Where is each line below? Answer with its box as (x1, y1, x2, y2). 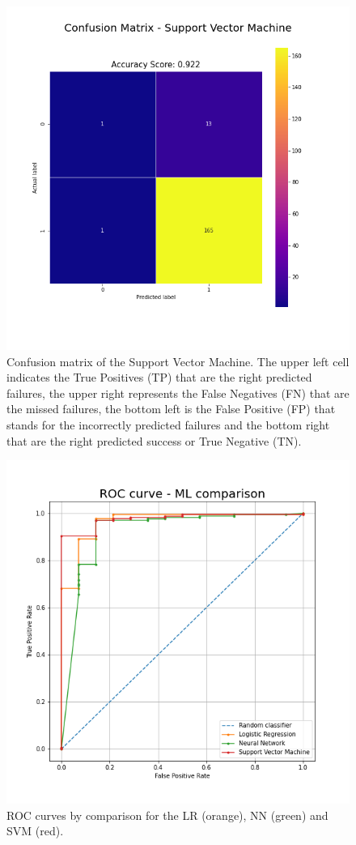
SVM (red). (6, 822, 64, 839)
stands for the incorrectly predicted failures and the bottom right (6, 416, 330, 433)
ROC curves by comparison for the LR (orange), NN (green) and (6, 806, 328, 823)
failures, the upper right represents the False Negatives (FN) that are (6, 384, 350, 401)
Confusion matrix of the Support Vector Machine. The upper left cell (6, 352, 350, 369)
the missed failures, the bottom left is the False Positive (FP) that (6, 400, 336, 417)
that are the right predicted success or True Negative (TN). (6, 432, 302, 449)
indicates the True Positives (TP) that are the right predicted (6, 369, 312, 386)
